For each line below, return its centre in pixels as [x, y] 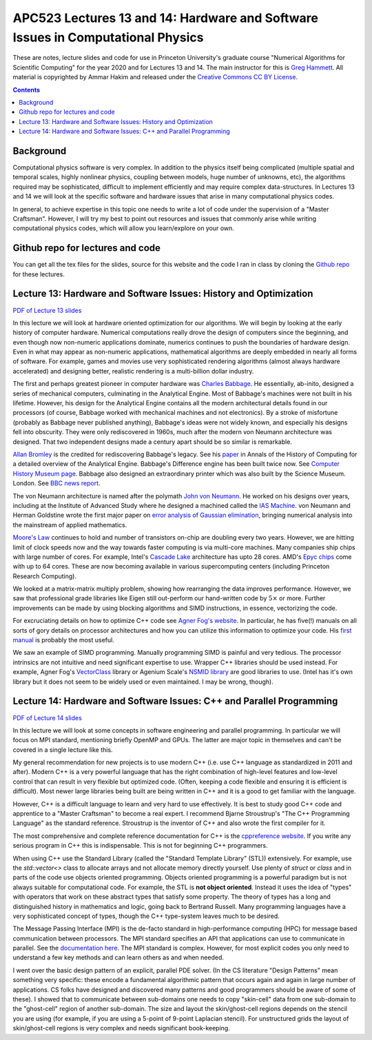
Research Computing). [45, 576]
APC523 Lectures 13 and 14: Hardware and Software [165, 18]
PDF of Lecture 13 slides [47, 310]
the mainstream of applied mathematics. [70, 524]
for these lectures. [39, 274]
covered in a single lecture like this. [63, 750]
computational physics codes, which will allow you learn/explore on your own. [123, 228]
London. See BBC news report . [56, 483]
